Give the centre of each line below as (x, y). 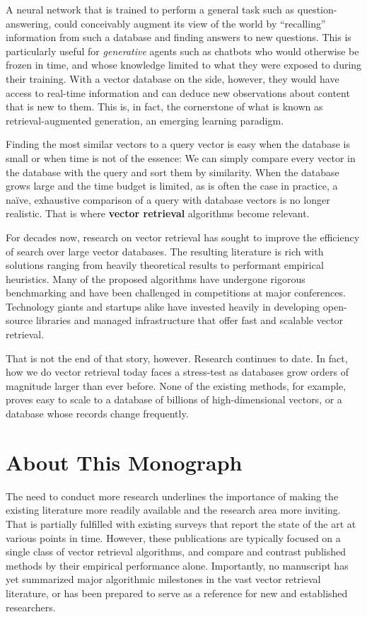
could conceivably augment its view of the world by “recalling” (190, 23)
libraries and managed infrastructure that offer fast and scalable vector (190, 320)
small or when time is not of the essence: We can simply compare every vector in (181, 157)
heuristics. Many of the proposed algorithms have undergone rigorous (156, 278)
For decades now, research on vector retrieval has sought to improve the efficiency (183, 237)
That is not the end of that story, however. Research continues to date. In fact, (177, 358)
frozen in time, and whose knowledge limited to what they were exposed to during (184, 65)
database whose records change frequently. (97, 414)
